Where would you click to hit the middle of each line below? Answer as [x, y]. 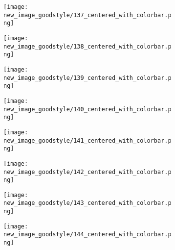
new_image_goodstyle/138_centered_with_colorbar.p [87, 46]
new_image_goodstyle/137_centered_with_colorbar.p [87, 15]
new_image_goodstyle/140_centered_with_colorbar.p [87, 109]
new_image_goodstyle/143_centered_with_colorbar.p [87, 203]
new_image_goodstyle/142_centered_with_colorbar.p [87, 172]
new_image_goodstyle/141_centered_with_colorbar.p [87, 140]
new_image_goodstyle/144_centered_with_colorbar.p [87, 235]
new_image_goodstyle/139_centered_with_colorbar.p [87, 78]
